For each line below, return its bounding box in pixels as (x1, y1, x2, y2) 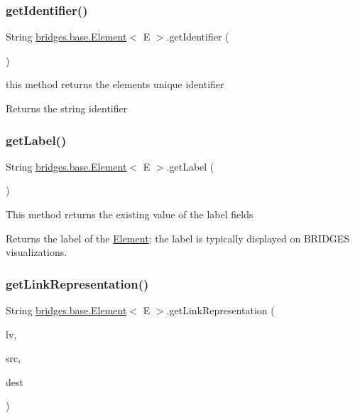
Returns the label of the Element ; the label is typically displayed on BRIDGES (6, 230, 350, 245)
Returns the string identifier (6, 101, 128, 115)
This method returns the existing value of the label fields (6, 207, 253, 221)
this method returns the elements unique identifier (6, 77, 224, 92)
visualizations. (6, 245, 67, 259)
